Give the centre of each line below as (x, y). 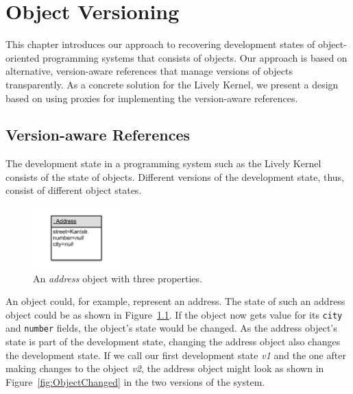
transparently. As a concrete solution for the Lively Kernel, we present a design (172, 84)
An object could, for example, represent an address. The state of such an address (175, 301)
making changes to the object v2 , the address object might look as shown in (165, 368)
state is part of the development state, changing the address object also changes (173, 342)
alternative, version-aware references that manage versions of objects (149, 71)
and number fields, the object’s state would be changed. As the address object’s (171, 328)
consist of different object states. (74, 190)
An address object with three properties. (118, 278)
